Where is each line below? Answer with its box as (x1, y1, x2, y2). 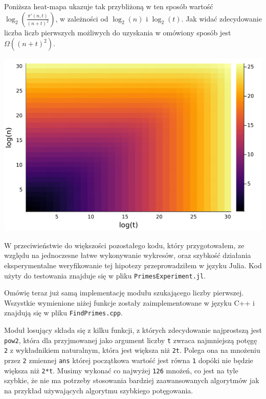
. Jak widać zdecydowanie (181, 13, 262, 24)
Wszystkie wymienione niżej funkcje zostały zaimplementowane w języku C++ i (4, 297, 255, 308)
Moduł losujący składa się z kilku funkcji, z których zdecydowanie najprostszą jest (4, 325, 262, 335)
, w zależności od (55, 13, 108, 24)
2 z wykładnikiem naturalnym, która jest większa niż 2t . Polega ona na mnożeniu (4, 345, 260, 355)
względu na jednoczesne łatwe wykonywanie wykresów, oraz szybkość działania (4, 250, 251, 261)
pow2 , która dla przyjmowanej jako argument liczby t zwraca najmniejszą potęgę (4, 334, 257, 345)
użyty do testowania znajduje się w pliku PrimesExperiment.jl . (4, 270, 206, 281)
